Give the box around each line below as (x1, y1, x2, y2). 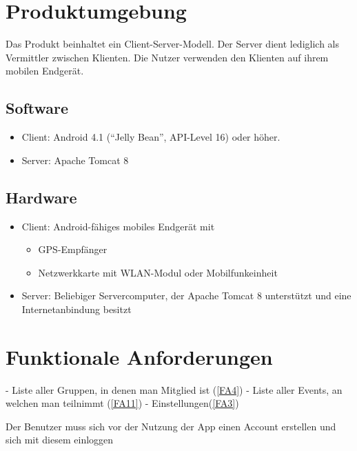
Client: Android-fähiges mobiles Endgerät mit (21, 219, 215, 233)
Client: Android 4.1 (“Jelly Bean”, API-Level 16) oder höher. (21, 130, 280, 144)
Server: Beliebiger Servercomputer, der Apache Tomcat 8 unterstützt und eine (21, 288, 351, 303)
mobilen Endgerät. (6, 63, 84, 78)
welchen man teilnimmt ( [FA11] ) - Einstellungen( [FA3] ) (6, 396, 239, 410)
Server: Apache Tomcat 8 (21, 152, 129, 167)
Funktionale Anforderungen (6, 342, 273, 370)
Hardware (6, 186, 77, 208)
